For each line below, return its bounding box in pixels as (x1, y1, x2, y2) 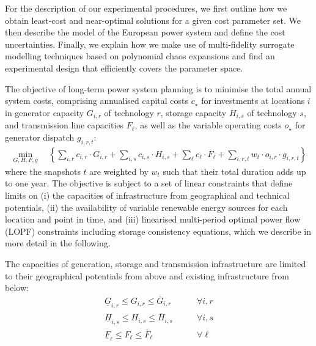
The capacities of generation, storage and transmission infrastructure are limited (5, 257, 306, 270)
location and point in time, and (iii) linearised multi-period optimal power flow (5, 213, 301, 226)
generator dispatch (5, 130, 75, 143)
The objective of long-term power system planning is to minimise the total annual (5, 82, 312, 95)
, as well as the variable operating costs (134, 119, 282, 131)
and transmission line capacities (5, 119, 124, 131)
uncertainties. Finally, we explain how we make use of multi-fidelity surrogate (5, 37, 295, 50)
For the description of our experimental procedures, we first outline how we (5, 2, 287, 14)
